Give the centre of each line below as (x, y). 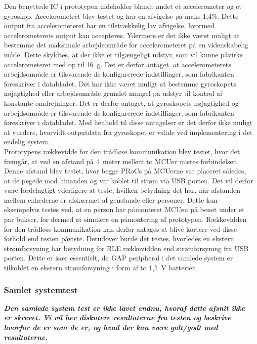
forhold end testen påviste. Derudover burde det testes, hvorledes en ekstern (119, 238)
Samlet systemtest (41, 289)
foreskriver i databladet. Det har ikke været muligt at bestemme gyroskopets (120, 83)
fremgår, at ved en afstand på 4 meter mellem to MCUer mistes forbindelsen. (122, 161)
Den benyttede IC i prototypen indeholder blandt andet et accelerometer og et (123, 6)
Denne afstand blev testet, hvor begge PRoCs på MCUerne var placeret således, (125, 171)
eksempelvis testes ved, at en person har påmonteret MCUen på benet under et (124, 209)
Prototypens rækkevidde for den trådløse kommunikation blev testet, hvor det (122, 151)
